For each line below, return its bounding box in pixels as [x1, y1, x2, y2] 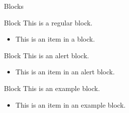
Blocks [4, 1, 24, 11]
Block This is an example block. [4, 83, 100, 93]
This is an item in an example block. [15, 99, 126, 110]
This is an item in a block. [15, 34, 95, 44]
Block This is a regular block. [4, 17, 93, 27]
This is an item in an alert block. [15, 67, 115, 77]
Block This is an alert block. [4, 50, 89, 60]
